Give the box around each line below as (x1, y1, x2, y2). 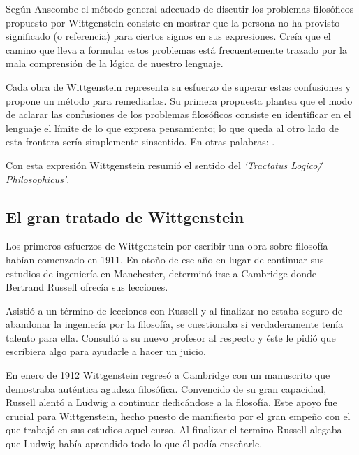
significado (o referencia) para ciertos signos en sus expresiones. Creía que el (6, 29, 331, 43)
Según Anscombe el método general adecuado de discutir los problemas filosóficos (6, 1, 354, 15)
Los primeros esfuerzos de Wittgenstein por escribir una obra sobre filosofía (6, 238, 328, 253)
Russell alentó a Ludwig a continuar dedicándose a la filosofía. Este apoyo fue (6, 395, 337, 410)
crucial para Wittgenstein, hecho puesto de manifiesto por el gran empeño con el (6, 408, 351, 423)
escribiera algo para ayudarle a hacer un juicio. (6, 344, 206, 359)
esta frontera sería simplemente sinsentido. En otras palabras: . (6, 134, 275, 149)
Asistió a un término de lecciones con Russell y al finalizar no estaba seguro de (6, 303, 342, 317)
